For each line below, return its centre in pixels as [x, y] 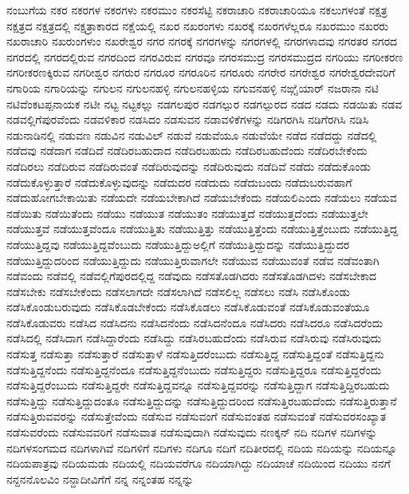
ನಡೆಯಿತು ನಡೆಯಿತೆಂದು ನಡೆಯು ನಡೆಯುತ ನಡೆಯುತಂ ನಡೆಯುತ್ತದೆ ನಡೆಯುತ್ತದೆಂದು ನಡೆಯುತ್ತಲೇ [187, 213]
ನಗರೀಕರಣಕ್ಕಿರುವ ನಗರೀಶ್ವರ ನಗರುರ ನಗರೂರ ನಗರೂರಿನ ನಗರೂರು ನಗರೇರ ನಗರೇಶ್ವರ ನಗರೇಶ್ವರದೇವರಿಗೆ [201, 72]
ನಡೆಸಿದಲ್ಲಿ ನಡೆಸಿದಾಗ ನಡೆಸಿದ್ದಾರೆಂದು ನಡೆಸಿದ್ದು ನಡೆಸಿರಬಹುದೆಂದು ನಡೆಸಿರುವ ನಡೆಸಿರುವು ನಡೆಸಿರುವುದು [194, 338]
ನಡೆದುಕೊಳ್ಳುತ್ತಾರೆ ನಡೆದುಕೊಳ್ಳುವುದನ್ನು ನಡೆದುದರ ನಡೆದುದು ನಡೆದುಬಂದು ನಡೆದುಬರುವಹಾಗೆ [179, 182]
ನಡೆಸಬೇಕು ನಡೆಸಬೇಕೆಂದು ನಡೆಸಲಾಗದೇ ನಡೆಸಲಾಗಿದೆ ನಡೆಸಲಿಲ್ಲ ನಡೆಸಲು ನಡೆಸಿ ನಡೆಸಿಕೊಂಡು [178, 291]
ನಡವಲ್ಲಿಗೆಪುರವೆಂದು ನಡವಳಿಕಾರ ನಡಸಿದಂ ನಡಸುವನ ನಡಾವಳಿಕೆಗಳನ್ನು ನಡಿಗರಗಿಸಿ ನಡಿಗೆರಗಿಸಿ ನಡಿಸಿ [188, 119]
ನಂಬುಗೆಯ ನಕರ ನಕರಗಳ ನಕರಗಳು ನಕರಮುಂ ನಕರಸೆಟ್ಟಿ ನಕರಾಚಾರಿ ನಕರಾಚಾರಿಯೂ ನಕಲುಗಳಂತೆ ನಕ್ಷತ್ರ [197, 10]
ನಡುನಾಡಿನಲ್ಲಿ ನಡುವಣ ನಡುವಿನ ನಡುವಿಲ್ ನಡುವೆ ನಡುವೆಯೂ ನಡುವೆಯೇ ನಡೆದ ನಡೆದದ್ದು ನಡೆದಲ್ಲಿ [192, 134]
